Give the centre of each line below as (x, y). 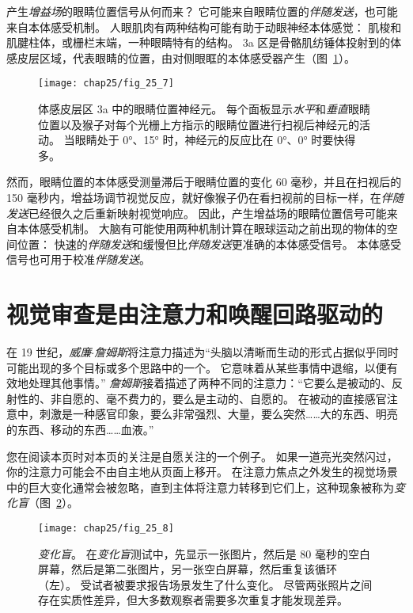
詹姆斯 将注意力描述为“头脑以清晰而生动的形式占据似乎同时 (246, 352)
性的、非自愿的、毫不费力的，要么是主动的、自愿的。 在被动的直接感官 (202, 398)
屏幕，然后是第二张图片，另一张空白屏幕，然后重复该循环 (188, 569)
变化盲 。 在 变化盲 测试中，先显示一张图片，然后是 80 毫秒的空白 (204, 553)
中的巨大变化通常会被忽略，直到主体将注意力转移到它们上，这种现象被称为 (200, 487)
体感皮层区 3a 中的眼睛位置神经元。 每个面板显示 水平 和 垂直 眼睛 (204, 109)
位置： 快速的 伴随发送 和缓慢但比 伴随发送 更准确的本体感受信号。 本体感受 (209, 244)
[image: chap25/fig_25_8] (106, 529)
